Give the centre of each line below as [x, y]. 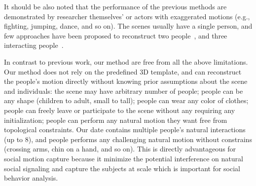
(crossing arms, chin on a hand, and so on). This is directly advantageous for [120, 149]
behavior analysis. [31, 178]
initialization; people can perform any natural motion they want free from [116, 120]
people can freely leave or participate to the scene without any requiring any [120, 110]
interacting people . [34, 45]
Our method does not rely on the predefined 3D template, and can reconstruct [123, 71]
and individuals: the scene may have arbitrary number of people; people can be [124, 91]
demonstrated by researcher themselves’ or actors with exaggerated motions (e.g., [127, 16]
